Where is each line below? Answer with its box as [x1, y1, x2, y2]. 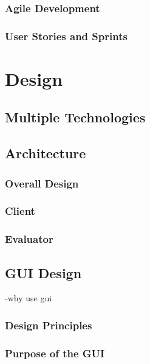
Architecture [5, 144, 86, 163]
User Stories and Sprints [5, 28, 128, 43]
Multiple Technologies [5, 108, 146, 127]
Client [5, 203, 35, 219]
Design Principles [5, 317, 92, 332]
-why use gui [5, 292, 52, 304]
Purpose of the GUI [5, 345, 105, 360]
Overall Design [5, 175, 79, 191]
